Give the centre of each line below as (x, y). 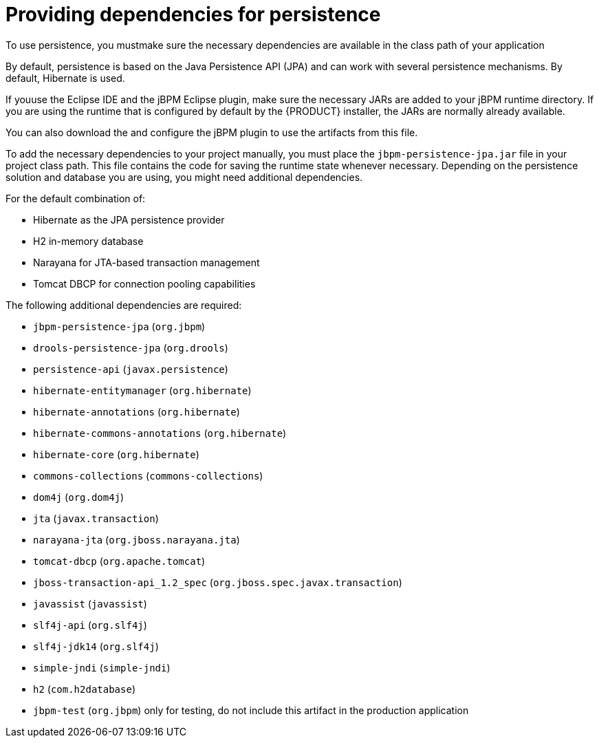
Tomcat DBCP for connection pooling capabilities (144, 283)
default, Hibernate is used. (65, 78)
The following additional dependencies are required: (124, 305)
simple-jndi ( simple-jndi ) (102, 667)
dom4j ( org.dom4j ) (79, 497)
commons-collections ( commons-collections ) (148, 475)
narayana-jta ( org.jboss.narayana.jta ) (137, 539)
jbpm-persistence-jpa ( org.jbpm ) (119, 326)
